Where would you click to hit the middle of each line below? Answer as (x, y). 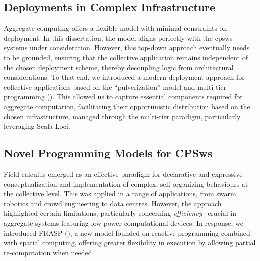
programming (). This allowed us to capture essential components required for (123, 97)
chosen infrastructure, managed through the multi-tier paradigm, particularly (122, 116)
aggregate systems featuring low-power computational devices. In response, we (124, 223)
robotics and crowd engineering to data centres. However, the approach (113, 203)
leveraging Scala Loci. (37, 126)
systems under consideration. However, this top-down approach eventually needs (127, 48)
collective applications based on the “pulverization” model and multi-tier (115, 87)
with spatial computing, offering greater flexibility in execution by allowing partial (130, 243)
